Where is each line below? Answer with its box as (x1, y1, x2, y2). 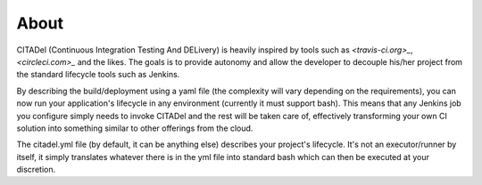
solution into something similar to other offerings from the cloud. (16, 123, 253, 133)
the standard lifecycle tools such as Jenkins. (16, 69, 180, 80)
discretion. (16, 165, 56, 175)
